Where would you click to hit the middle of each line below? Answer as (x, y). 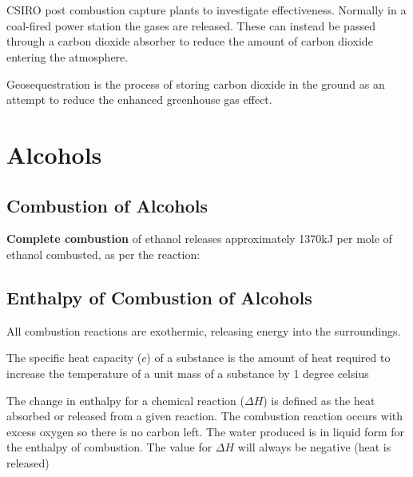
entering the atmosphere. (68, 56)
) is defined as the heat (319, 400)
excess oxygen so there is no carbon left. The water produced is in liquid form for (205, 431)
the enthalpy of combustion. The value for (109, 447)
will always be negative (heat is (314, 447)
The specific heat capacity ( (74, 358)
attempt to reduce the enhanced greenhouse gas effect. (139, 99)
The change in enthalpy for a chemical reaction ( (125, 400)
